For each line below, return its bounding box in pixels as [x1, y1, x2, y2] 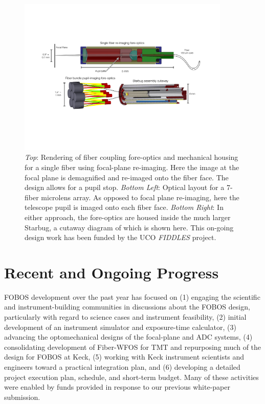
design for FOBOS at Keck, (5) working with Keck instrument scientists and [4, 351, 245, 362]
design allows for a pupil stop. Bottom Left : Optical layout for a [25, 182, 225, 193]
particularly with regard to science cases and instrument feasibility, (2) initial [4, 312, 247, 322]
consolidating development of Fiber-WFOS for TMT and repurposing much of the [4, 341, 261, 352]
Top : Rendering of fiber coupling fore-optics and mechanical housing [25, 152, 238, 162]
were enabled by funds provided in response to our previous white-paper [4, 382, 230, 392]
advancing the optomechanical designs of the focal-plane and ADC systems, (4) [4, 331, 253, 342]
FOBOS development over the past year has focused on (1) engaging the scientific [4, 291, 260, 302]
